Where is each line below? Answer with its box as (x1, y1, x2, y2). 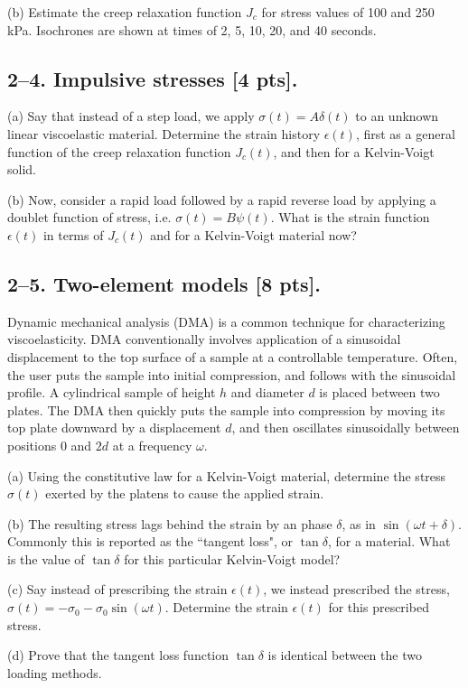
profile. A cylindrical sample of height (7, 383, 216, 402)
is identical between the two (267, 646, 422, 665)
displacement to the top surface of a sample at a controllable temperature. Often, (7, 347, 458, 366)
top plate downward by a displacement (7, 418, 221, 437)
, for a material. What (327, 532, 451, 551)
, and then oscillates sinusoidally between (231, 418, 460, 437)
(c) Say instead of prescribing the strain (7, 580, 228, 599)
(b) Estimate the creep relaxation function (7, 3, 242, 21)
